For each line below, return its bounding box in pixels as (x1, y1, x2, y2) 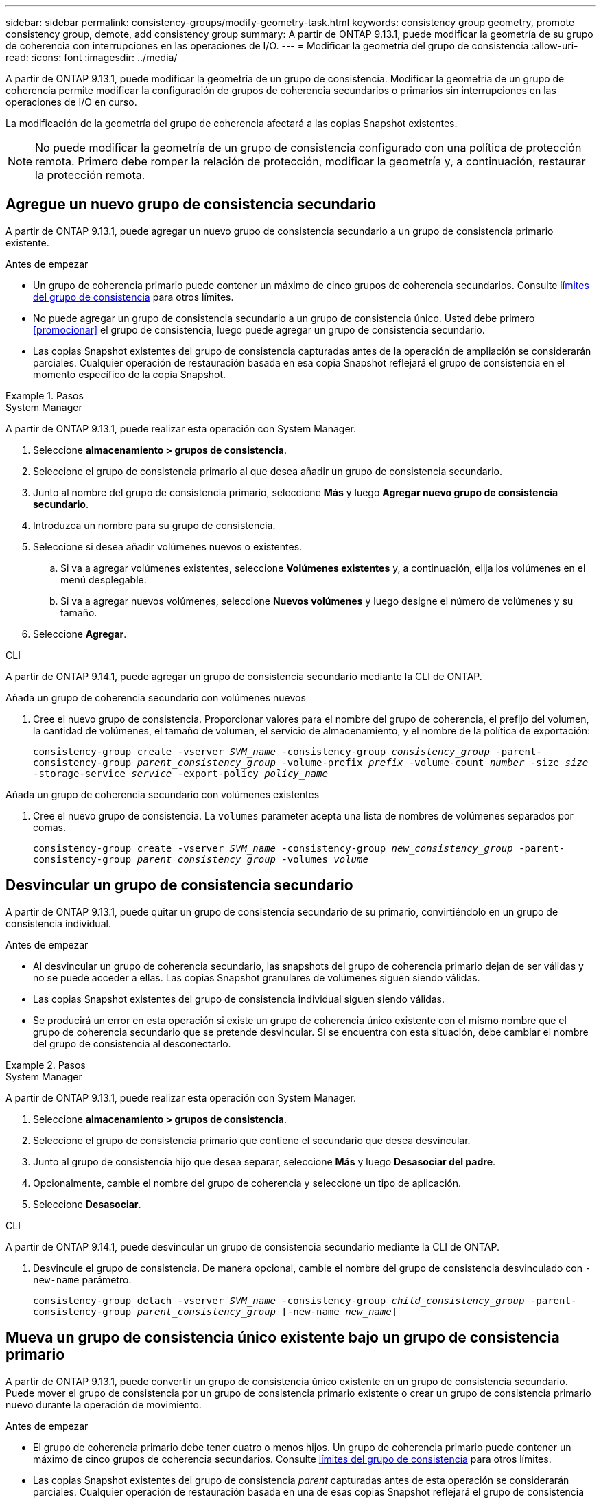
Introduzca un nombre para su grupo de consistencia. (33, 519, 276, 531)
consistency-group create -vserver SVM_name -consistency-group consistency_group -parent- (33, 745, 542, 757)
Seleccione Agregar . (33, 627, 127, 640)
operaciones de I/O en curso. (5, 96, 137, 108)
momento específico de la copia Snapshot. (33, 368, 226, 380)
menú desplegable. (60, 573, 147, 585)
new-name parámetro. (33, 1273, 132, 1286)
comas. (33, 821, 66, 833)
